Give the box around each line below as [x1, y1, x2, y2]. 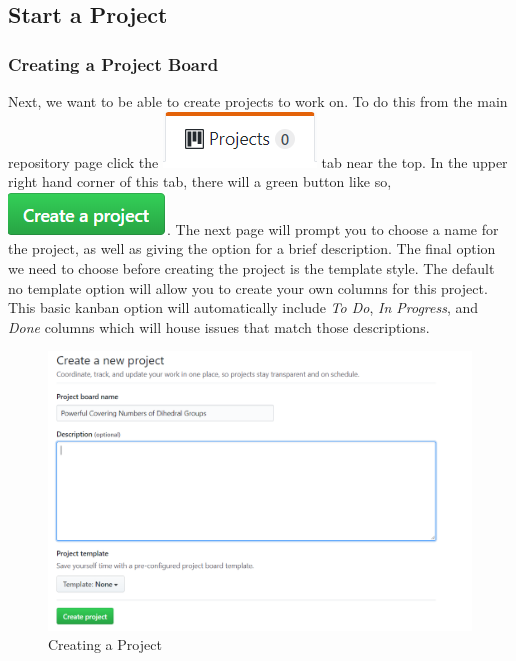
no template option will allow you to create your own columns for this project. [8, 277, 488, 298]
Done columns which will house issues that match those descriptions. [8, 316, 430, 337]
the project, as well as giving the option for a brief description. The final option [8, 238, 496, 259]
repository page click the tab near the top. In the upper [8, 151, 508, 172]
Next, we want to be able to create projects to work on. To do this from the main [8, 91, 508, 111]
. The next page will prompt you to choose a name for [167, 218, 499, 239]
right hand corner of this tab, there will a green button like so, [8, 171, 392, 192]
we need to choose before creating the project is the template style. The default [8, 257, 495, 278]
